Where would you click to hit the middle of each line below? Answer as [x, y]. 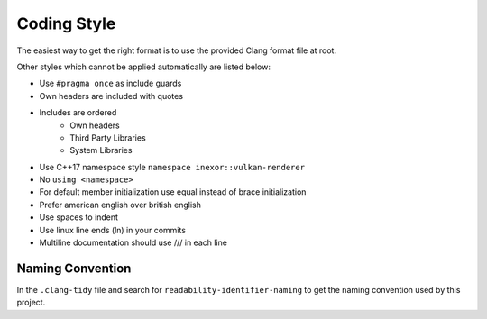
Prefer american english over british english [120, 205]
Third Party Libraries [108, 137]
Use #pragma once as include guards [110, 83]
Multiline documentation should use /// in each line [133, 242]
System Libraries [101, 150]
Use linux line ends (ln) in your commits [113, 230]
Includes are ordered [78, 113]
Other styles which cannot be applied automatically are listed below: [143, 67]
